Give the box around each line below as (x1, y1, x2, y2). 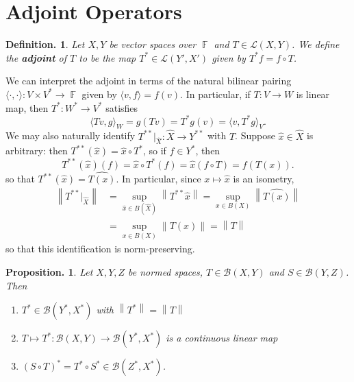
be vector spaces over (109, 37, 197, 51)
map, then (5, 100, 49, 115)
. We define (292, 37, 340, 51)
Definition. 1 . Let (5, 37, 85, 51)
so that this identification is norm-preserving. (5, 241, 195, 256)
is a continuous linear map (166, 331, 278, 345)
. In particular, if (180, 86, 251, 101)
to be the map (79, 50, 136, 64)
